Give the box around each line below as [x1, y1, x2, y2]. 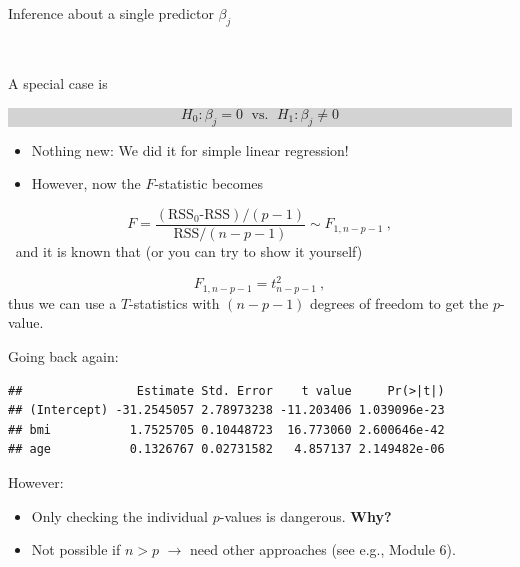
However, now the [31, 173, 141, 194]
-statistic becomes [154, 173, 264, 194]
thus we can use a [8, 292, 117, 313]
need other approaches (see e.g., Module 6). [190, 539, 456, 560]
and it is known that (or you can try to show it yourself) [15, 241, 363, 262]
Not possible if [31, 539, 121, 560]
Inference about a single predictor [8, 3, 214, 23]
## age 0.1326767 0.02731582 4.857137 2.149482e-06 [8, 442, 445, 457]
